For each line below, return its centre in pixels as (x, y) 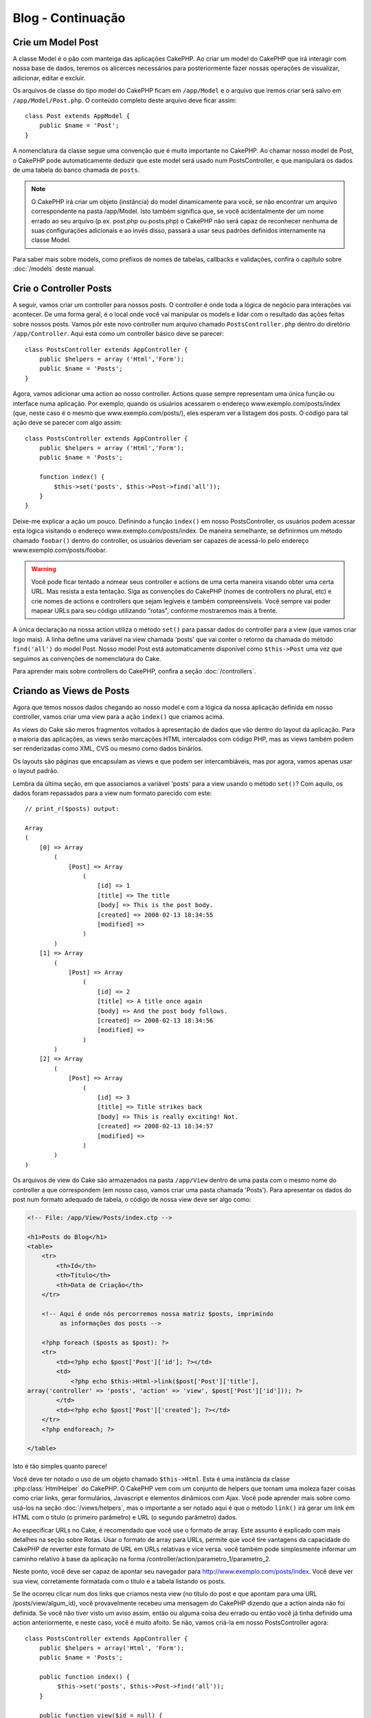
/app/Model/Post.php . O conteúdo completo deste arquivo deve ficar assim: (125, 100)
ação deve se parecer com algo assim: (68, 423)
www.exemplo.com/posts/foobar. (60, 550)
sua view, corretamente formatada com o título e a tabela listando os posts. (119, 1581)
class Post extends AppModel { (78, 116)
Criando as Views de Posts (71, 691)
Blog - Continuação (69, 18)
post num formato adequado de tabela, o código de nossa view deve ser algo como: (132, 1199)
